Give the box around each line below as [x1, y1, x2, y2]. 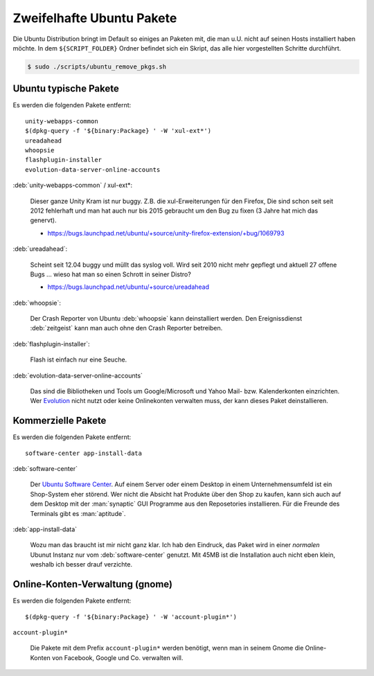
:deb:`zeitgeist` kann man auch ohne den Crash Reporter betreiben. [30, 324, 223, 332]
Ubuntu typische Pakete [12, 83, 119, 95]
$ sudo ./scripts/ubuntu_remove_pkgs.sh [27, 62, 166, 71]
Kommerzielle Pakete [12, 415, 107, 427]
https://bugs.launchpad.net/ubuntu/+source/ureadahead [47, 283, 210, 291]
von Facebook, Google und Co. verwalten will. [52, 653, 184, 661]
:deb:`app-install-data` [12, 525, 78, 533]
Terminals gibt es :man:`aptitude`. [30, 509, 126, 517]
